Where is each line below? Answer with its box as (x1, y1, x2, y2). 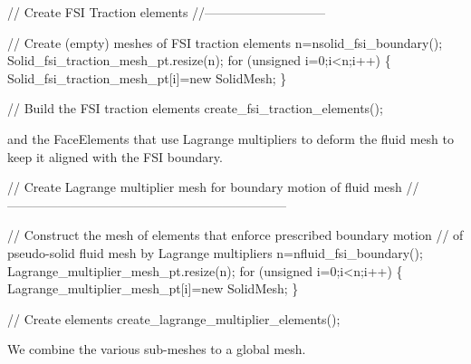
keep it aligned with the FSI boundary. (7, 147, 223, 166)
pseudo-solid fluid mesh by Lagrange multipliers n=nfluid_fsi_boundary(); (7, 243, 423, 262)
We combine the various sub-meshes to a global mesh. (7, 340, 306, 359)
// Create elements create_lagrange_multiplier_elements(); (7, 309, 341, 328)
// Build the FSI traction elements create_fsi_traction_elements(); (7, 99, 383, 118)
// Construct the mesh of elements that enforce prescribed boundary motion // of (7, 225, 464, 244)
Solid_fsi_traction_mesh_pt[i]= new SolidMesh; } (7, 68, 287, 87)
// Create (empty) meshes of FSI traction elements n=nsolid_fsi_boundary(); (7, 33, 443, 52)
